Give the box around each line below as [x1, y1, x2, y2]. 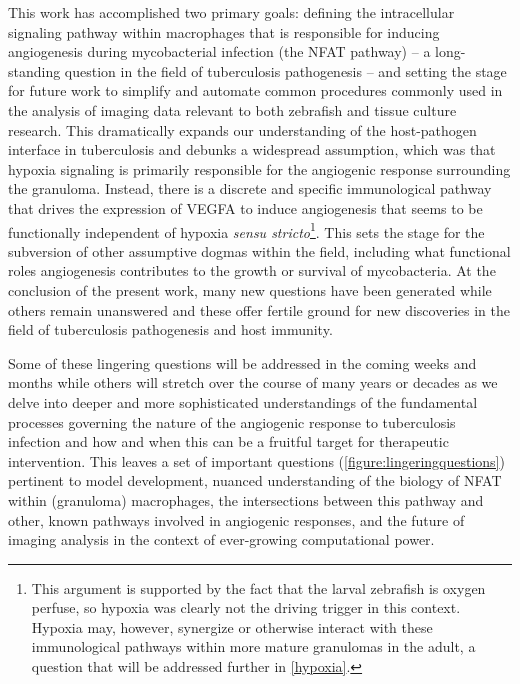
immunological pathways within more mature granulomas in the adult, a [31, 636, 476, 657]
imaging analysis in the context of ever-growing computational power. [8, 529, 435, 550]
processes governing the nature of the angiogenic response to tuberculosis [8, 411, 456, 432]
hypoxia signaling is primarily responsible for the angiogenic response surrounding [8, 158, 511, 179]
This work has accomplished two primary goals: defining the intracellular [8, 2, 455, 22]
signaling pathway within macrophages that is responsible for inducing [8, 21, 440, 42]
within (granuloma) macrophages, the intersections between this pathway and [8, 489, 484, 510]
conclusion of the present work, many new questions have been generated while [8, 279, 492, 300]
